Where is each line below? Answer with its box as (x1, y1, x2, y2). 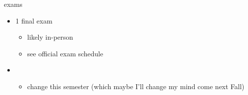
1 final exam (15, 15, 52, 25)
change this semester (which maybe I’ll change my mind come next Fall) (27, 81, 245, 91)
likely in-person (27, 32, 74, 42)
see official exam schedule (27, 48, 103, 58)
